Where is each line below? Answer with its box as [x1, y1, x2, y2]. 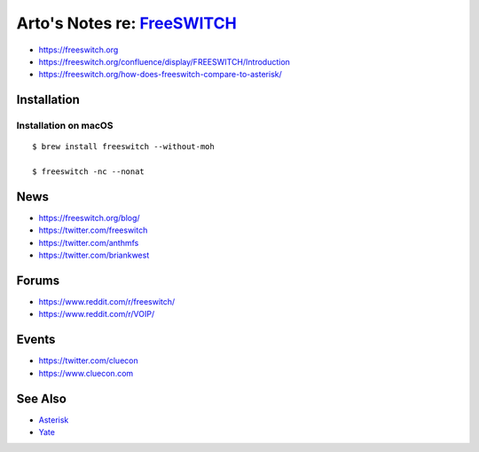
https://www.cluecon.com [38, 368, 134, 378]
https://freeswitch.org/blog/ [38, 212, 141, 223]
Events [16, 332, 56, 347]
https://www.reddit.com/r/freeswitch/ [38, 297, 176, 307]
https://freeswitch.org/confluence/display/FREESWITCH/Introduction [38, 56, 290, 67]
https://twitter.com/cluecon [38, 355, 138, 366]
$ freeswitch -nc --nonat [32, 167, 145, 177]
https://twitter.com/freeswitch [38, 225, 148, 235]
